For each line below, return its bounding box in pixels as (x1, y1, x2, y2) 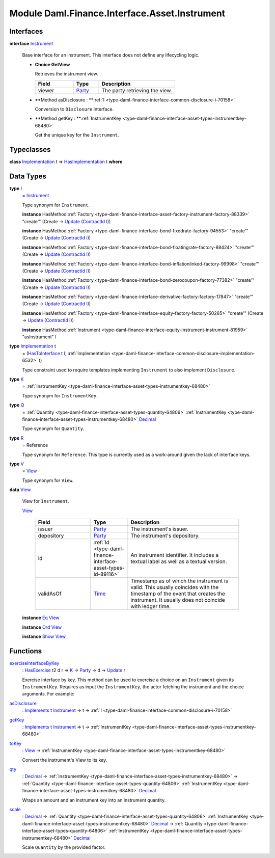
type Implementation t (9, 343, 56, 349)
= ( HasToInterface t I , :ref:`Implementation (22, 350, 111, 356)
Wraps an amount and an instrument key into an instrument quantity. (22, 797, 166, 803)
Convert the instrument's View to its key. (22, 757, 107, 763)
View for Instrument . (22, 498, 70, 504)
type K (9, 376, 24, 382)
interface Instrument (9, 41, 53, 47)
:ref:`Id (93, 539, 109, 546)
